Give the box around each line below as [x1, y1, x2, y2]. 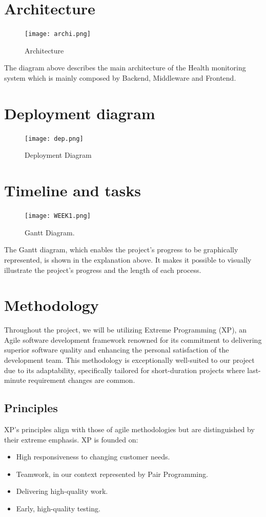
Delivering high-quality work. [16, 486, 108, 496]
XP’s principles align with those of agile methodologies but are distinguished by [4, 423, 255, 434]
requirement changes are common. [28, 375, 135, 385]
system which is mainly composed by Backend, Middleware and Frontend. [4, 72, 236, 83]
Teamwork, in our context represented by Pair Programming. [16, 468, 208, 479]
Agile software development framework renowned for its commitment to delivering [4, 334, 262, 345]
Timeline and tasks [4, 180, 141, 201]
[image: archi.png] [25, 30, 91, 38]
